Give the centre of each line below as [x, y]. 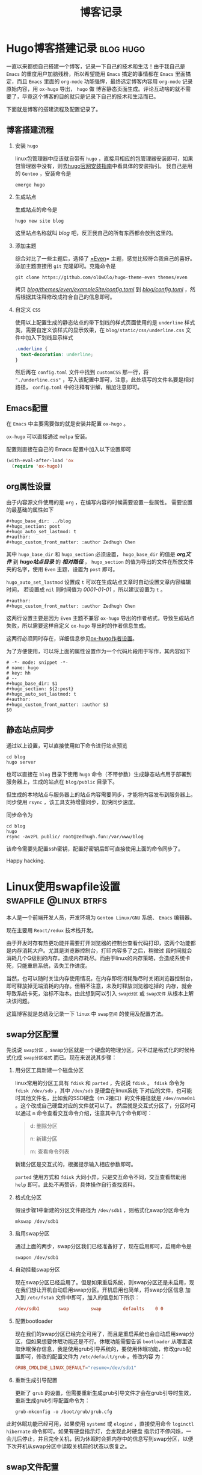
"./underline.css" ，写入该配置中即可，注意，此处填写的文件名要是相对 [104, 380]
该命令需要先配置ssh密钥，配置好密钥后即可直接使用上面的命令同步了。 [95, 849]
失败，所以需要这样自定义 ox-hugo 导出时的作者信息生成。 [78, 625]
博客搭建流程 [30, 130]
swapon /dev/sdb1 [37, 1258]
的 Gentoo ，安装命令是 [43, 173]
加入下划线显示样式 [49, 337]
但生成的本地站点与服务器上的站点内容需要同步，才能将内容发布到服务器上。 [101, 794]
